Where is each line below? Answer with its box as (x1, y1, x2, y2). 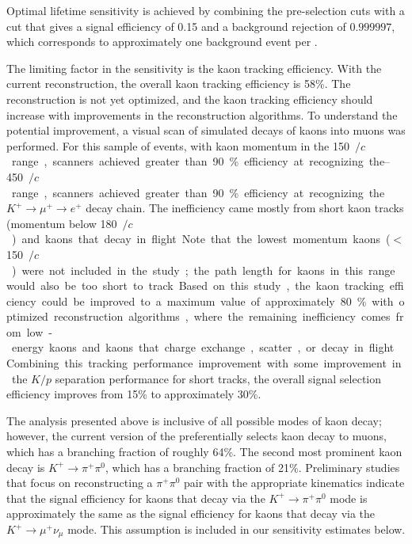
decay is (6, 458, 45, 475)
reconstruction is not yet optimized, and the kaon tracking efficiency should (6, 90, 373, 107)
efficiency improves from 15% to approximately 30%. (6, 386, 261, 402)
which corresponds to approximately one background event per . (6, 33, 318, 50)
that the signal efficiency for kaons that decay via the (6, 489, 265, 506)
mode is (330, 489, 368, 506)
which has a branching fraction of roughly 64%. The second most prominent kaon (6, 443, 402, 460)
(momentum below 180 (6, 215, 117, 231)
